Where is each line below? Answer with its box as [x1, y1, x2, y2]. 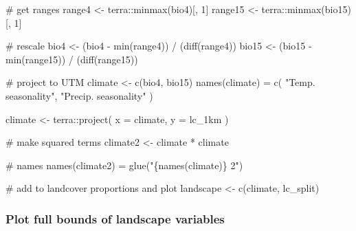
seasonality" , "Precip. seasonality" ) [5, 88, 153, 102]
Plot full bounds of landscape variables [5, 210, 225, 227]
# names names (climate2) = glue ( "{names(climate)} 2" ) [5, 157, 243, 172]
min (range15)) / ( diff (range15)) [5, 52, 138, 66]
